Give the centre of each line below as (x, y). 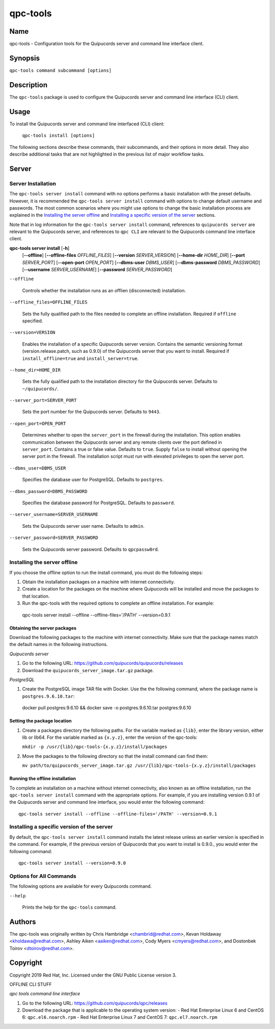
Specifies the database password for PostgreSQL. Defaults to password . (99, 503)
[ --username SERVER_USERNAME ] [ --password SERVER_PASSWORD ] (97, 270)
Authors (23, 922)
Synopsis (25, 58)
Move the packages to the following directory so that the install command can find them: (115, 756)
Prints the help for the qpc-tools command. (69, 907)
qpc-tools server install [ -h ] (39, 248)
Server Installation (33, 184)
